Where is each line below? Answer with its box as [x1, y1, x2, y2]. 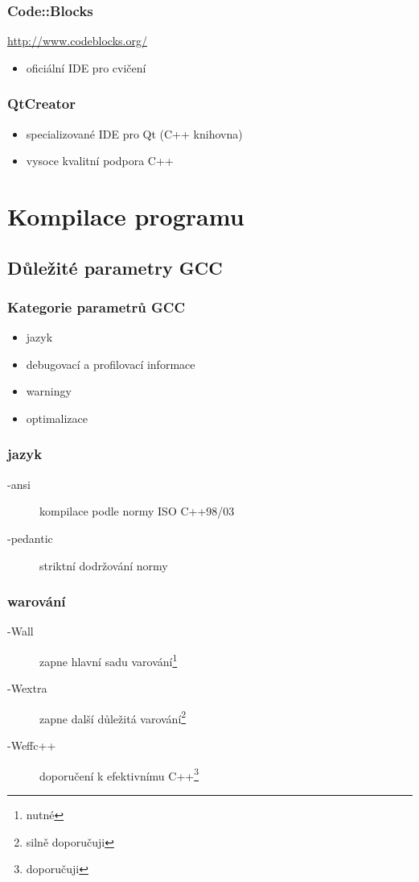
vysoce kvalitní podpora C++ [26, 152, 174, 169]
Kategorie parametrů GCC [7, 296, 186, 317]
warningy [26, 383, 72, 400]
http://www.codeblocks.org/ [7, 32, 147, 49]
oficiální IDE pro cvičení [26, 59, 146, 76]
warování [7, 591, 66, 611]
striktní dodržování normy [39, 557, 168, 574]
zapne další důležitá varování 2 [39, 707, 187, 727]
